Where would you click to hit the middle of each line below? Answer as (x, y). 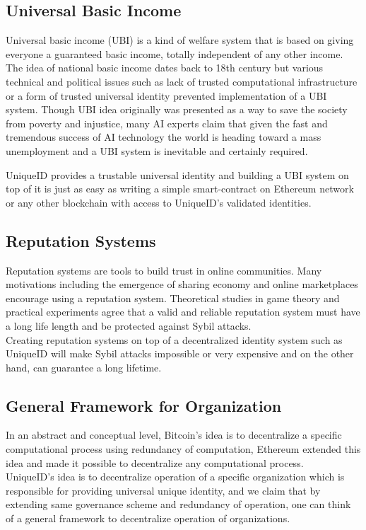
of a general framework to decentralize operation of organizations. (148, 518)
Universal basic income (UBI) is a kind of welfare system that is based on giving (180, 40)
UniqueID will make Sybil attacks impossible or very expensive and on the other (180, 353)
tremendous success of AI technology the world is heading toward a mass (164, 137)
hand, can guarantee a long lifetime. (84, 367)
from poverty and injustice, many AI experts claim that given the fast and (167, 123)
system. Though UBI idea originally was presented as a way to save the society (177, 109)
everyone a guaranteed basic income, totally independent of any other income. (175, 53)
